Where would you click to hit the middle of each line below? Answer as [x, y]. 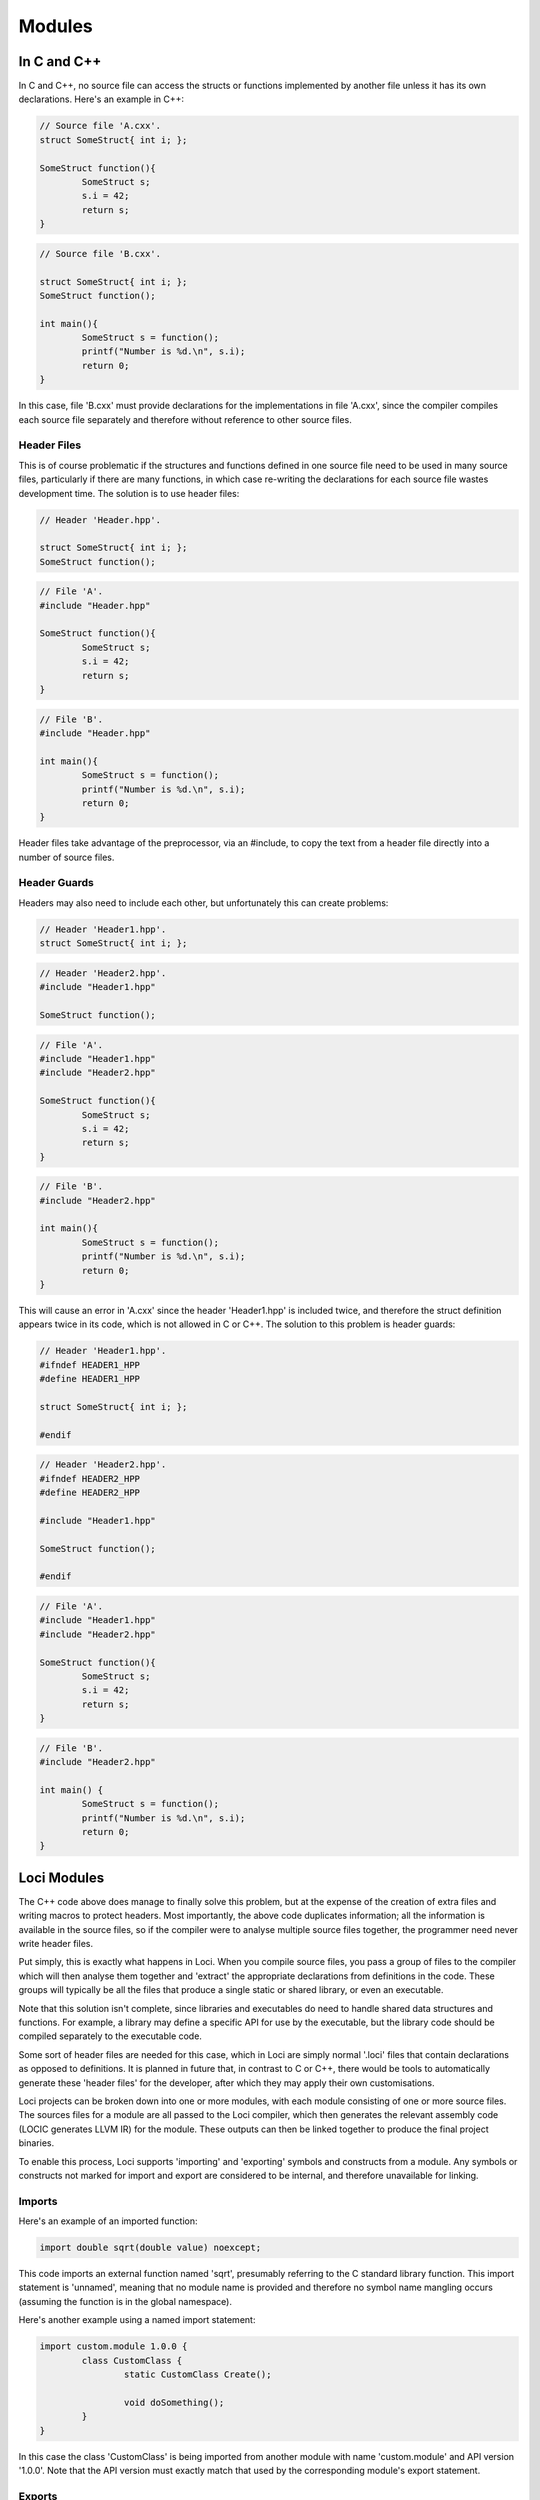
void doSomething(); [174, 2402]
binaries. [36, 2143]
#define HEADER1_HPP [89, 1379]
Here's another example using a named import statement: [137, 2320]
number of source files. [66, 857]
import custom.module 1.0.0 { [113, 2346]
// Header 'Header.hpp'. [100, 519]
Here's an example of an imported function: [108, 2221]
